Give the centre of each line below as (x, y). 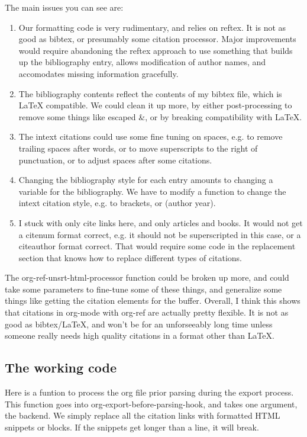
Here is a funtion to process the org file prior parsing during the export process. (149, 392)
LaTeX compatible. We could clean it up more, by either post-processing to (155, 105)
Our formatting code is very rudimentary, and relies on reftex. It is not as (152, 27)
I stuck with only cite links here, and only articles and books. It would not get (161, 222)
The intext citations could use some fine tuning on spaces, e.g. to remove (151, 136)
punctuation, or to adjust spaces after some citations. (115, 160)
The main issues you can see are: (64, 7)
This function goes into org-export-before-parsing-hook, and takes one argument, (151, 404)
